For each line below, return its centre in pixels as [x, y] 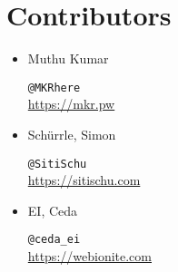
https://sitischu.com [84, 180]
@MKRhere [54, 87]
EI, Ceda [53, 210]
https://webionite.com [89, 256]
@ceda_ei [54, 240]
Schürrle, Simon [72, 134]
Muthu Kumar [68, 58]
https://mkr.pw [71, 104]
